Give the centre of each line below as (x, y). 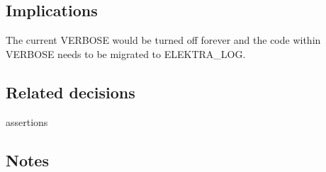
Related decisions (71, 92)
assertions (27, 121)
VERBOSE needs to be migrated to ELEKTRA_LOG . (126, 53)
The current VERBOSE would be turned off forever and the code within (163, 40)
